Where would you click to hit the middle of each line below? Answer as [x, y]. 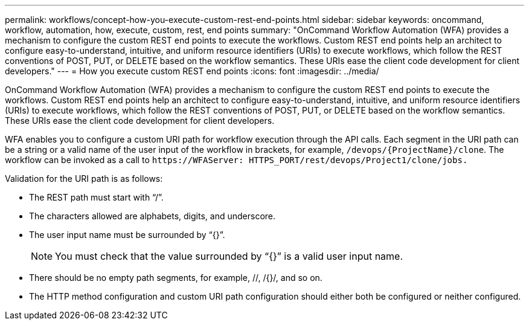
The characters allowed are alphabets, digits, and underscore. [152, 216]
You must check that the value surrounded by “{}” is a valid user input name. [229, 256]
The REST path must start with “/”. [96, 197]
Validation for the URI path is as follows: [84, 179]
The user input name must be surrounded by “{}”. [127, 235]
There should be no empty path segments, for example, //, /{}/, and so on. [176, 278]
